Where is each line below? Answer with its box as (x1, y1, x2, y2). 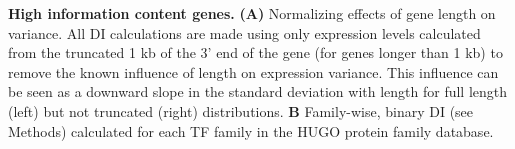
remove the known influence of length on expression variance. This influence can (8, 61, 499, 82)
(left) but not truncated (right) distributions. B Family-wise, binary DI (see (8, 100, 474, 121)
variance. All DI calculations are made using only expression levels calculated (8, 22, 481, 43)
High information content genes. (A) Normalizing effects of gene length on (8, 3, 496, 23)
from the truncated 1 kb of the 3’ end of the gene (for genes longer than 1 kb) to (8, 42, 503, 63)
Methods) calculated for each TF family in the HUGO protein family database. (8, 120, 494, 141)
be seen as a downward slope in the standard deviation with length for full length (8, 81, 508, 102)
